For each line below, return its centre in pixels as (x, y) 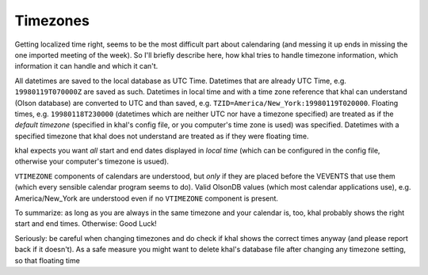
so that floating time (48, 260)
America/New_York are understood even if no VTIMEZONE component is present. (147, 198)
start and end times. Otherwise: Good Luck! (86, 224)
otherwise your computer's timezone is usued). (92, 161)
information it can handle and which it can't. (86, 66)
